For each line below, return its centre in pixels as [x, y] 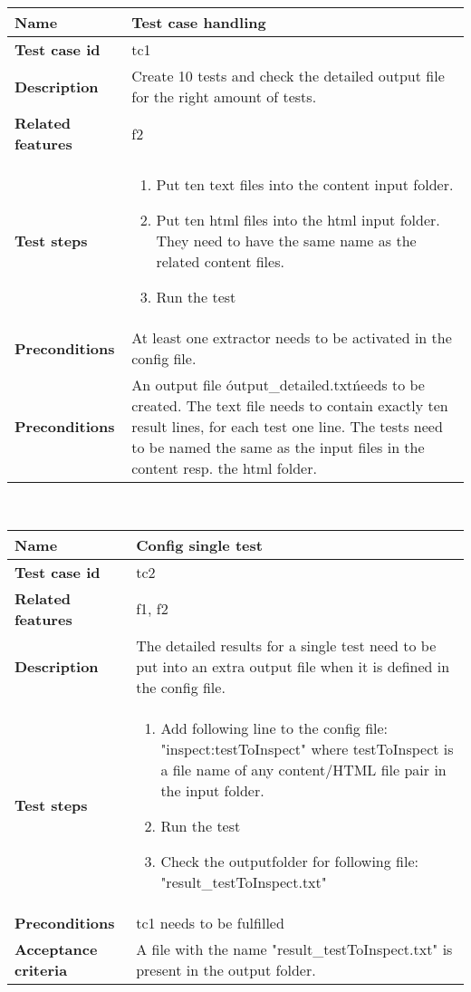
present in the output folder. [226, 969]
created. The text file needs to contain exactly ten [290, 405]
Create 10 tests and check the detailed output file [288, 76]
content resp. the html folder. [224, 468]
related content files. [220, 261]
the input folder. [212, 790]
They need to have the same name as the [286, 241]
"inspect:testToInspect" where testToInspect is [307, 748]
